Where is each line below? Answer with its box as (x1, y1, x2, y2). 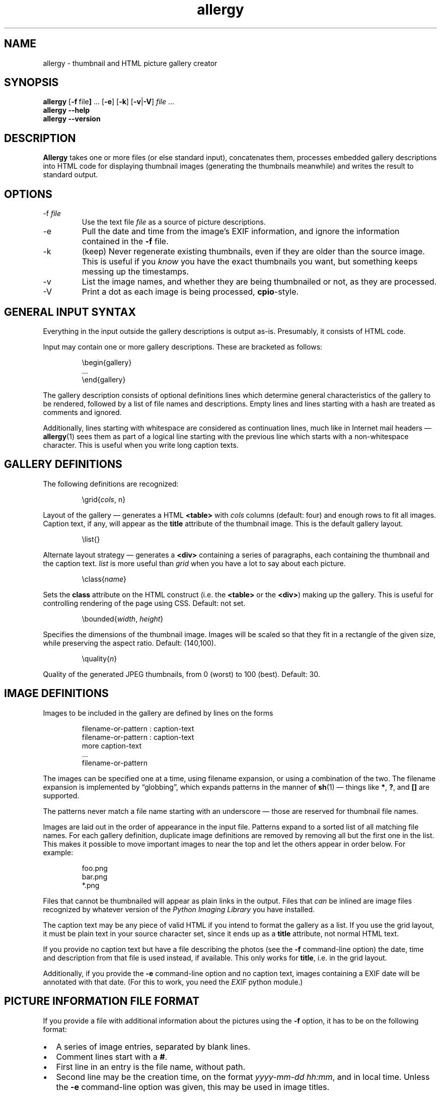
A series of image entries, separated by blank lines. (56, 1041, 251, 1052)
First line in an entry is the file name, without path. (56, 1061, 246, 1072)
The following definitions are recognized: (43, 479, 179, 488)
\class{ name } (82, 574, 127, 583)
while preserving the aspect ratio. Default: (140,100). (43, 638, 216, 647)
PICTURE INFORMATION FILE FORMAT (4, 995, 200, 1008)
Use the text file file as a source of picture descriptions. (82, 218, 266, 227)
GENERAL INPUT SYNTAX (4, 305, 136, 318)
